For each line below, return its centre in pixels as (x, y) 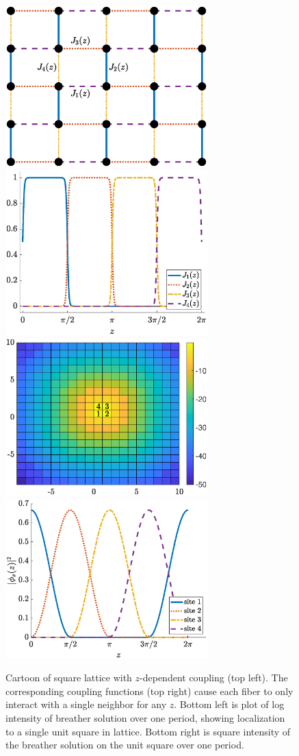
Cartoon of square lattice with (69, 678)
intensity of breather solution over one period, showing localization (145, 717)
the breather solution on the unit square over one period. (125, 745)
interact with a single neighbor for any (86, 704)
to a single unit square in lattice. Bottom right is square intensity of (148, 731)
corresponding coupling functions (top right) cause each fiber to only (149, 691)
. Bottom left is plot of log (229, 704)
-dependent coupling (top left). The (214, 678)
